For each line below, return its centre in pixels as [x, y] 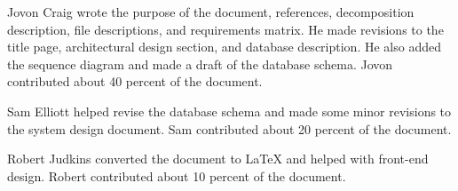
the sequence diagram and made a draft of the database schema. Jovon [200, 64]
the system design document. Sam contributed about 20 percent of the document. [229, 128]
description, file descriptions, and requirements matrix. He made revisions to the [225, 29]
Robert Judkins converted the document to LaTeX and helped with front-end [218, 159]
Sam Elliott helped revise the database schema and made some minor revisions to [229, 111]
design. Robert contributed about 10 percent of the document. [177, 175]
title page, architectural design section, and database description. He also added [224, 47]
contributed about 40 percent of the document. [135, 81]
